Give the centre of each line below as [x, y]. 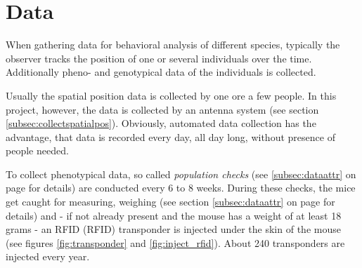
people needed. [37, 150]
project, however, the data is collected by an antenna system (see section [162, 109]
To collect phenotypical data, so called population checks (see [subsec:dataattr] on [181, 174]
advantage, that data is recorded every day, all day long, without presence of [170, 136]
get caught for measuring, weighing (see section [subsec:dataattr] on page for [170, 202]
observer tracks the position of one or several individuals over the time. [159, 58]
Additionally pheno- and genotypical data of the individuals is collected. [161, 72]
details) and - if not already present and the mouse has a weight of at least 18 [174, 215]
